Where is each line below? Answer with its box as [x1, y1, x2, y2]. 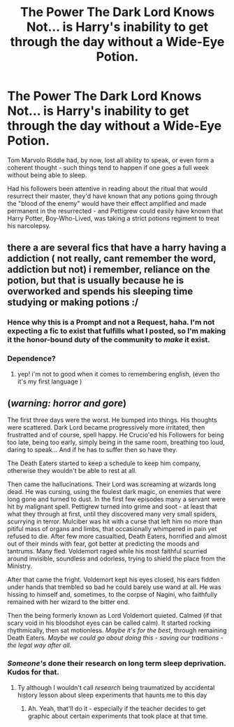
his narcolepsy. [7, 221, 51, 230]
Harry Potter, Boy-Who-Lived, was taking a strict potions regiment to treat [7, 214, 220, 223]
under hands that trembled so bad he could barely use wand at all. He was [7, 583, 221, 591]
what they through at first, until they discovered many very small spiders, [7, 510, 217, 518]
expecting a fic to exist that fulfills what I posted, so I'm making [7, 326, 226, 336]
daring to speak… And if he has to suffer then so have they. [7, 446, 178, 454]
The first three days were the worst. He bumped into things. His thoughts [7, 416, 218, 424]
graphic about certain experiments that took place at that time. [27, 712, 208, 720]
